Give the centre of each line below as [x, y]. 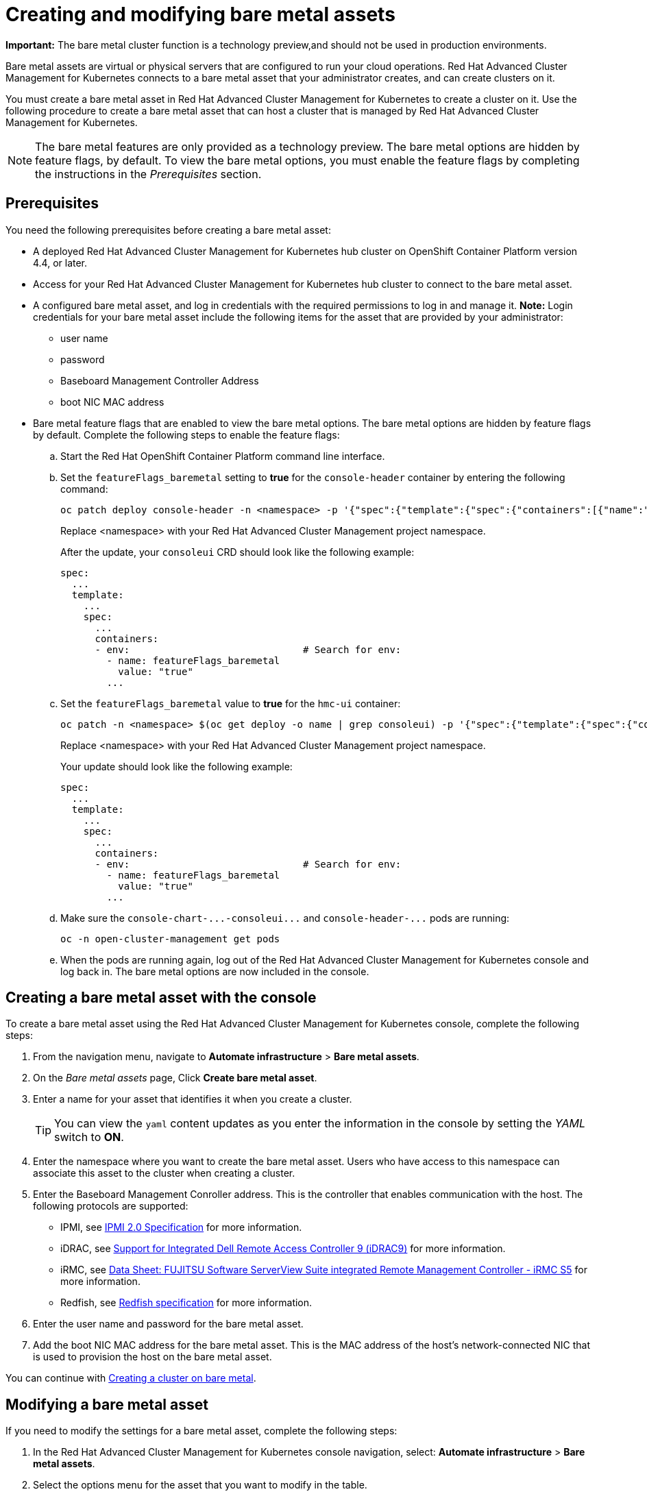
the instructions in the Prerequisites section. [148, 174]
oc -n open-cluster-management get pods [170, 939]
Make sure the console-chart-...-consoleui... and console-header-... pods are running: [285, 918]
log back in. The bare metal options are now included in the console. [215, 971]
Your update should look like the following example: [176, 766]
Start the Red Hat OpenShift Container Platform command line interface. [223, 456]
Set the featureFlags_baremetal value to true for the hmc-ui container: [231, 703]
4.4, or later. [60, 262]
